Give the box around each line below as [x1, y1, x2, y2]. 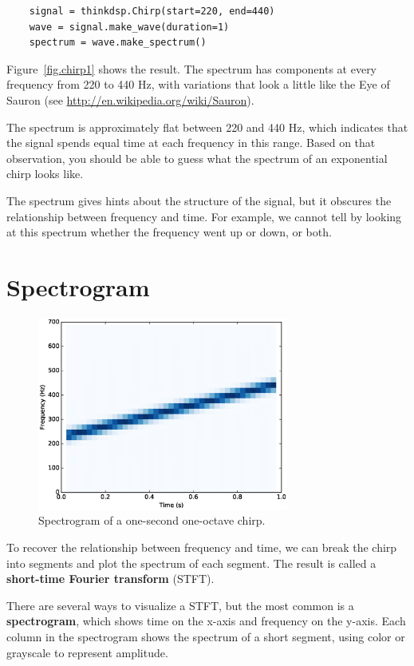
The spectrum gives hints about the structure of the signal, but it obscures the [6, 192, 392, 208]
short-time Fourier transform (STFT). [6, 570, 215, 587]
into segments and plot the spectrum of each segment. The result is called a [6, 554, 377, 571]
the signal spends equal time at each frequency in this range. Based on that [6, 134, 376, 151]
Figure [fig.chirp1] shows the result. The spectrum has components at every [6, 60, 377, 77]
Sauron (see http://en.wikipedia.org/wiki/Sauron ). [6, 91, 254, 108]
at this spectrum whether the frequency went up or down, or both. [6, 224, 332, 240]
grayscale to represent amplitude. [6, 644, 168, 660]
